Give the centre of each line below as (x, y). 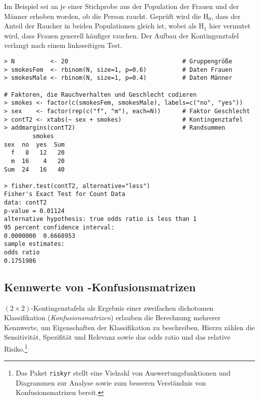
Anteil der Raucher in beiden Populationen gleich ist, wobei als (100, 26)
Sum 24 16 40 (34, 169)
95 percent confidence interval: (59, 228)
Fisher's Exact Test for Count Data (65, 194)
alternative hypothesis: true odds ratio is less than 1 (100, 219)
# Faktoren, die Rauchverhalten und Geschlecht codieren (100, 95)
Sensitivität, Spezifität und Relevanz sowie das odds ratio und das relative (117, 337)
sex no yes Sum (34, 144)
